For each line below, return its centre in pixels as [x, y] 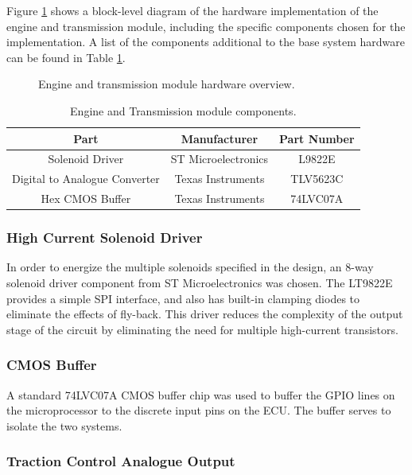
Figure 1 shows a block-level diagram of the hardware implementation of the [192, 10]
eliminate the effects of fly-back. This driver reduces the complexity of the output [205, 314]
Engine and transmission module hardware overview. [167, 84]
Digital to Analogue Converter [86, 179]
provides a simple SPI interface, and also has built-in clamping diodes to [183, 298]
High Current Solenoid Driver [105, 237]
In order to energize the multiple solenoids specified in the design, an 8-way [190, 267]
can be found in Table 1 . [66, 57]
